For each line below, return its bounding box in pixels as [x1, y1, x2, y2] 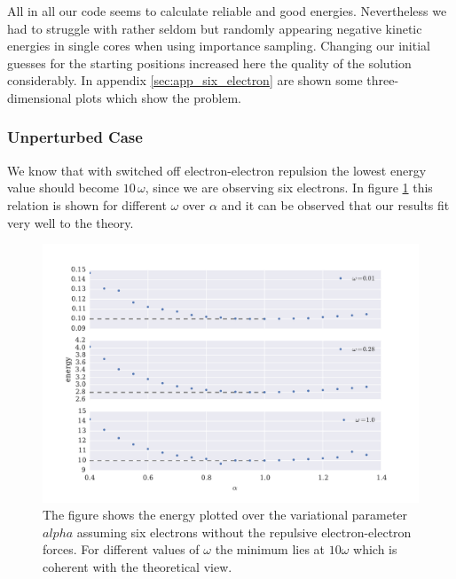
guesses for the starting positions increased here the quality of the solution [7, 53, 412, 72]
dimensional [7, 88, 72, 106]
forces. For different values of [43, 540, 200, 559]
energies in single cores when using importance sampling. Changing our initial [7, 36, 430, 55]
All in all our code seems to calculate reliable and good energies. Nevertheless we [7, 2, 447, 20]
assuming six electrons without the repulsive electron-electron [76, 522, 412, 541]
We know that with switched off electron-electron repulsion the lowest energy [7, 160, 427, 179]
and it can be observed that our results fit [221, 195, 450, 214]
